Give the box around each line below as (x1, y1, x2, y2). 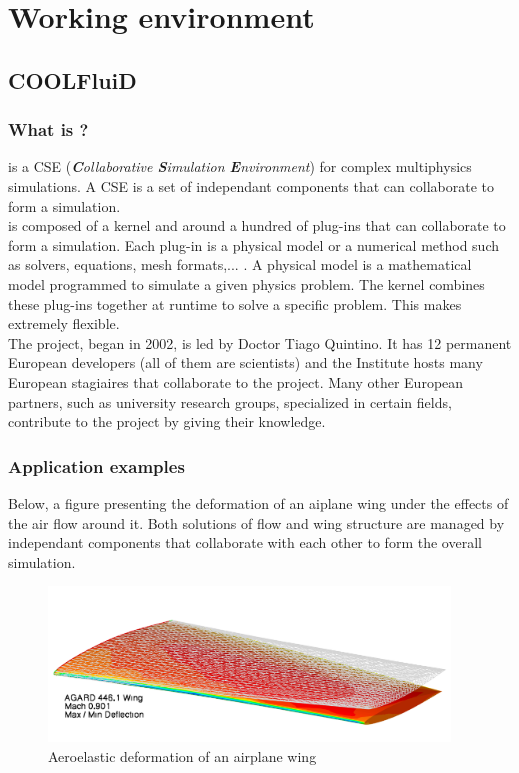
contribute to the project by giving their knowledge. (8, 411, 326, 432)
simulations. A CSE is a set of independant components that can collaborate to (8, 175, 494, 196)
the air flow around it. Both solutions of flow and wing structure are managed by (8, 512, 505, 533)
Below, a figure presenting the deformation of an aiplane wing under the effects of (8, 492, 509, 513)
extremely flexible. (8, 313, 120, 334)
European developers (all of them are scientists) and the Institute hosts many (8, 352, 483, 373)
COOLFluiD (8, 64, 137, 95)
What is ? (8, 117, 89, 142)
